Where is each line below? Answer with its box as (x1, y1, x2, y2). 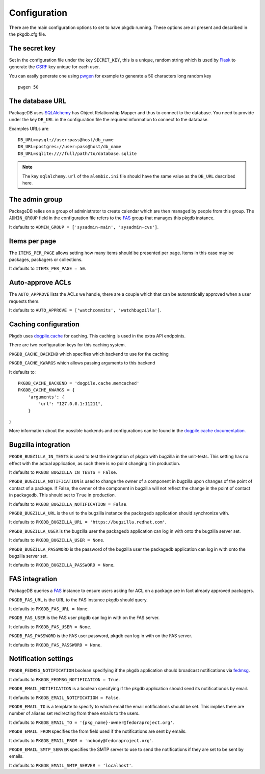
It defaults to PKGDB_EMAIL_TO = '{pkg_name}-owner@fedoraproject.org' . (9, 719, 174, 725)
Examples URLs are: (9, 126, 50, 131)
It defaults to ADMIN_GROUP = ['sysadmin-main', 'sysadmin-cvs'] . (9, 224, 159, 230)
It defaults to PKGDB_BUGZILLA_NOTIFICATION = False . (9, 501, 128, 507)
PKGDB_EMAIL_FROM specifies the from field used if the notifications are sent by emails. (9, 728, 186, 734)
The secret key (9, 44, 56, 52)
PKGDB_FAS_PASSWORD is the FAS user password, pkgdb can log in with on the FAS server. (9, 633, 192, 639)
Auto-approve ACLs (9, 279, 71, 287)
